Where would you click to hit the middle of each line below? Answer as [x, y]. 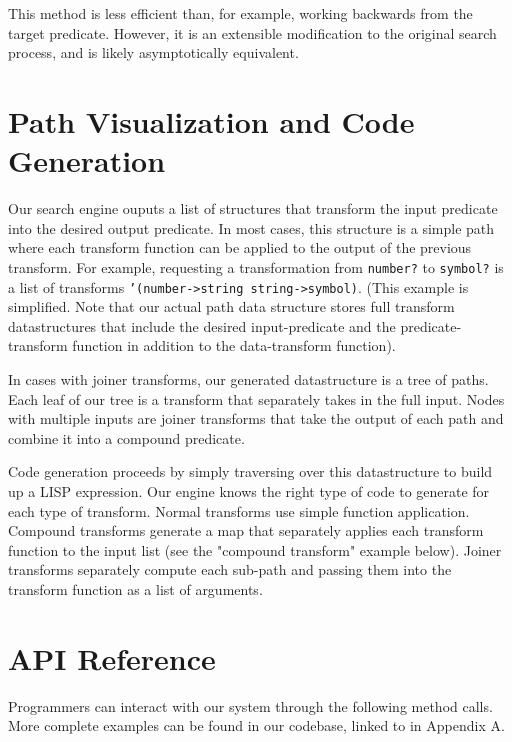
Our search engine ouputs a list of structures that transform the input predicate [253, 208]
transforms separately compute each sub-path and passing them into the [230, 569]
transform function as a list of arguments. [135, 588]
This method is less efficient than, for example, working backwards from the [240, 13]
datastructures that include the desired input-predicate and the [202, 325]
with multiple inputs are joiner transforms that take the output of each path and [256, 418]
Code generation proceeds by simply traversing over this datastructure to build [250, 471]
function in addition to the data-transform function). [234, 345]
